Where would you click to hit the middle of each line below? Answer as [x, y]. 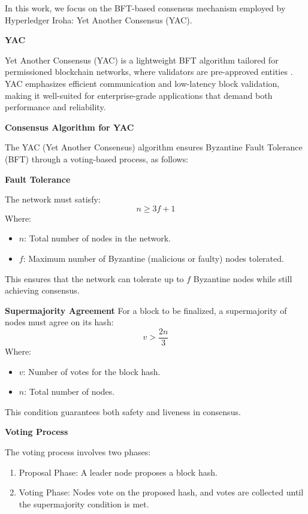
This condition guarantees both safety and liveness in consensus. [123, 411]
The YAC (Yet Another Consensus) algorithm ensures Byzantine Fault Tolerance [154, 147]
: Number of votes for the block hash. [92, 371]
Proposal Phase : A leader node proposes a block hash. [118, 472]
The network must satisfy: [53, 199]
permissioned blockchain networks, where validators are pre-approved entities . [149, 72]
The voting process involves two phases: [78, 451]
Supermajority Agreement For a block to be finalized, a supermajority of [146, 310]
